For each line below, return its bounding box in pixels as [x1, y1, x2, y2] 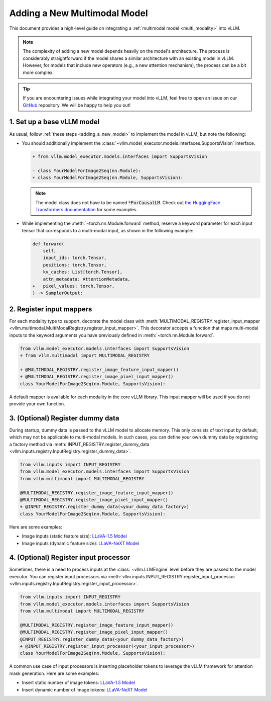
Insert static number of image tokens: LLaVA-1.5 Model [22, 679, 135, 686]
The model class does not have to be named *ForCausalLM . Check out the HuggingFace [35, 199, 221, 206]
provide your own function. [9, 400, 65, 407]
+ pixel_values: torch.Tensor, [32, 283, 115, 289]
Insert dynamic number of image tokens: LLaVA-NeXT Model [22, 686, 148, 692]
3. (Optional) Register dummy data [9, 414, 119, 422]
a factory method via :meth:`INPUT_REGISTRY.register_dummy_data [9, 441, 150, 447]
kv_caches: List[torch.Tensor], [43, 269, 123, 275]
